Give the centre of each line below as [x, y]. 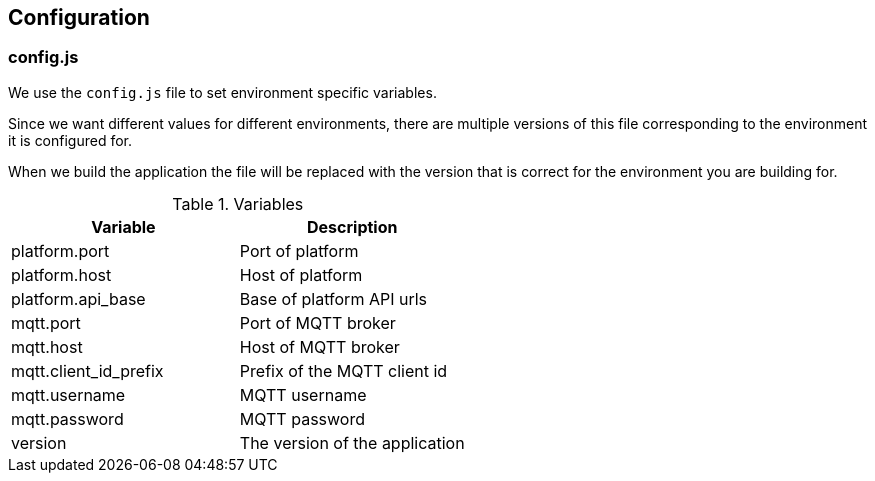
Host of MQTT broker [319, 346]
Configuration [79, 17]
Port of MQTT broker [317, 322]
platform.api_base [78, 298]
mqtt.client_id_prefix [87, 370]
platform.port [60, 250]
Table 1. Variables [238, 203]
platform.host [61, 274]
